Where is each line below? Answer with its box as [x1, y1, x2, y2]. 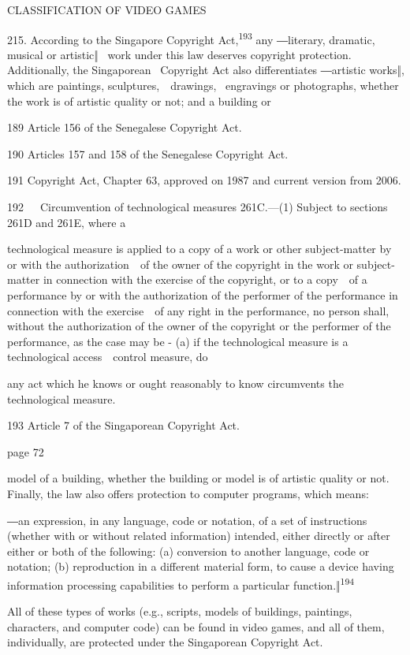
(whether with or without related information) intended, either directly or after [7, 527, 390, 544]
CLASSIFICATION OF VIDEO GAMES [7, 2, 207, 17]
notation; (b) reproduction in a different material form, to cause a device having [7, 558, 394, 575]
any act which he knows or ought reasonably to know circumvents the [7, 374, 344, 391]
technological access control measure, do [7, 348, 208, 365]
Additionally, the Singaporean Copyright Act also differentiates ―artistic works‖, [7, 61, 404, 78]
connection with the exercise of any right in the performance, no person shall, [7, 302, 389, 318]
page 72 [7, 443, 44, 460]
